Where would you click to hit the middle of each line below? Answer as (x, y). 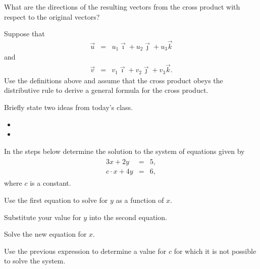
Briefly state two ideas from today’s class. (68, 107)
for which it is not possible (215, 251)
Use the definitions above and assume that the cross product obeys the (114, 80)
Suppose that (24, 34)
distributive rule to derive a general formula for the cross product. (106, 90)
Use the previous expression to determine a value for (85, 251)
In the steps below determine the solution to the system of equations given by (124, 151)
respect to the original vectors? (52, 16)
